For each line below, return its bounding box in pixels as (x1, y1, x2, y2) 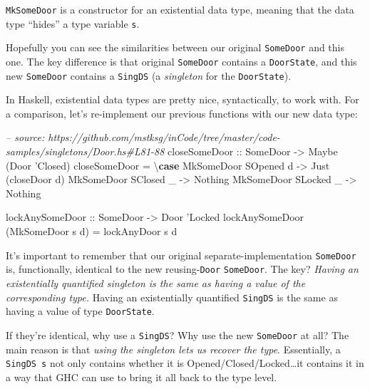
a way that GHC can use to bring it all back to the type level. (6, 369, 277, 384)
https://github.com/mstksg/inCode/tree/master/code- (48, 130, 280, 145)
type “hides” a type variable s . (6, 16, 140, 31)
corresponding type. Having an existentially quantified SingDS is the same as (6, 289, 338, 304)
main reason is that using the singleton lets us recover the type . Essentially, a (6, 341, 341, 356)
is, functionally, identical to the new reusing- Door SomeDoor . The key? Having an (6, 261, 359, 276)
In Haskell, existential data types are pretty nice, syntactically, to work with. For (6, 92, 359, 107)
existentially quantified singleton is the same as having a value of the (6, 275, 306, 290)
